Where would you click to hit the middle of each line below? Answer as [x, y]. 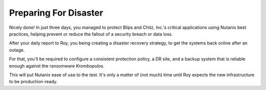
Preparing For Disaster [56, 13]
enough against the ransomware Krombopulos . [57, 66]
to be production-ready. [33, 82]
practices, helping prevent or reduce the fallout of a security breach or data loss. [91, 34]
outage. [17, 50]
